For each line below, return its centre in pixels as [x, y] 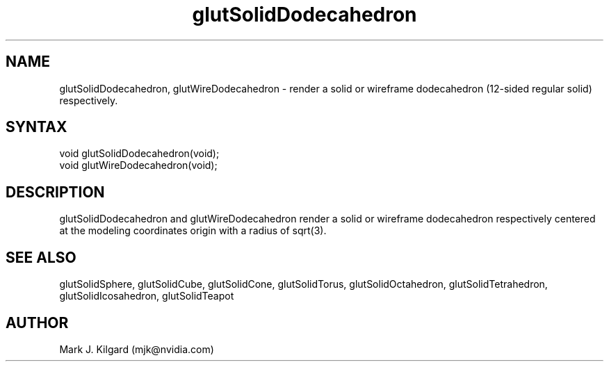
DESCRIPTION [55, 192]
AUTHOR [37, 323]
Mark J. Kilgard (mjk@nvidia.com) [137, 349]
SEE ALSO [41, 257]
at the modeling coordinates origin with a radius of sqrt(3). [193, 231]
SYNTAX [36, 127]
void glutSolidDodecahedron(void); [139, 154]
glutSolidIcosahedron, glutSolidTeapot [147, 296]
